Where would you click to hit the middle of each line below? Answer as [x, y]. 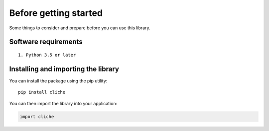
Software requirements [46, 42]
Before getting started [56, 13]
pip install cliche [42, 92]
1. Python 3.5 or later [47, 55]
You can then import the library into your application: [63, 103]
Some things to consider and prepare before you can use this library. [80, 28]
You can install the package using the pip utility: [58, 81]
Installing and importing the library [64, 69]
